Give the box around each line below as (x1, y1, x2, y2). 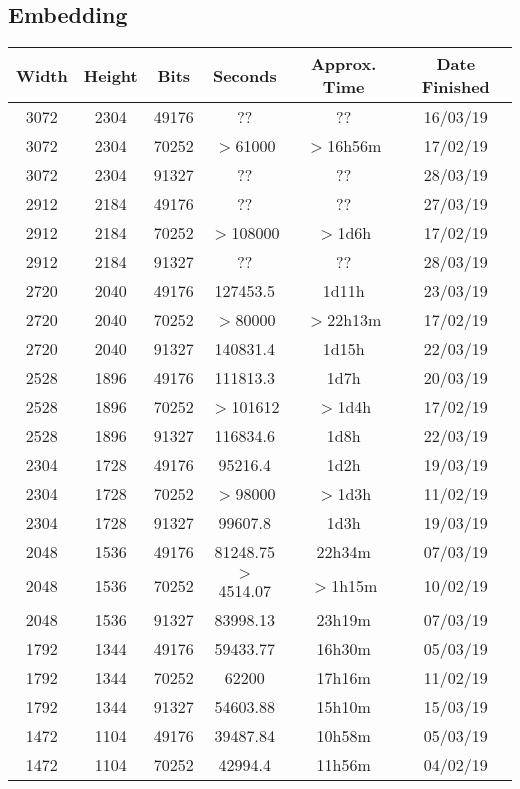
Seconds (212, 63, 277, 87)
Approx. (310, 52, 377, 76)
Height (83, 63, 138, 87)
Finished (421, 75, 490, 99)
